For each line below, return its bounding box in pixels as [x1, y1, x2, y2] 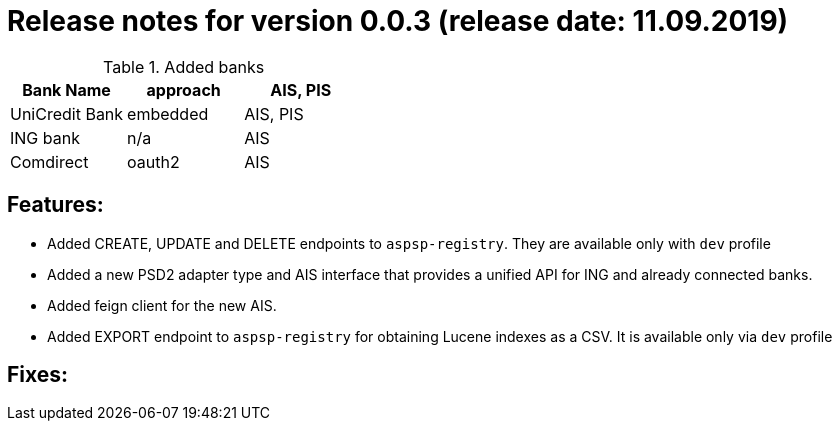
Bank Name [22, 79, 111, 100]
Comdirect [10, 151, 89, 172]
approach [146, 79, 221, 100]
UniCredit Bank [10, 103, 124, 124]
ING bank [10, 127, 80, 148]
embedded [127, 103, 209, 124]
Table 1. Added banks [103, 56, 265, 77]
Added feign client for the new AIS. [47, 296, 277, 314]
